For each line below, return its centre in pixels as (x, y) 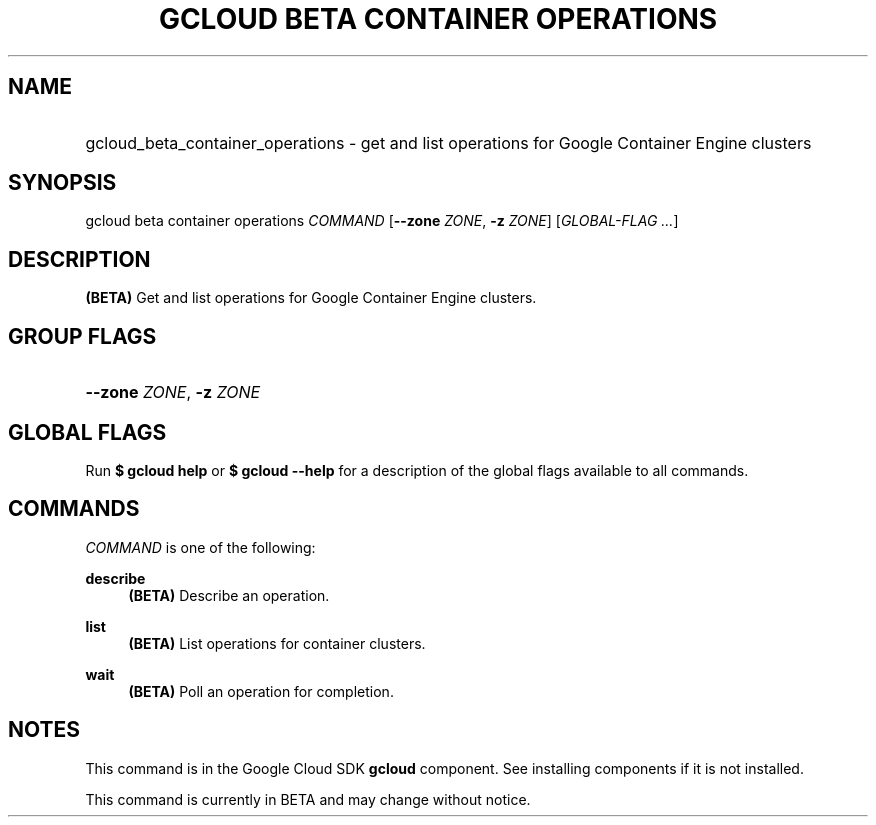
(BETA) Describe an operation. (229, 595)
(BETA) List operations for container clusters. (277, 643)
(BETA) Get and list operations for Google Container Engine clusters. (311, 298)
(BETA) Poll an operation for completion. (261, 691)
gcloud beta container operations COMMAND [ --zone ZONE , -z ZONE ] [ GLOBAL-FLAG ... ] (382, 221)
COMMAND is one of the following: (200, 547)
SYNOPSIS (62, 183)
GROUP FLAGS (82, 336)
